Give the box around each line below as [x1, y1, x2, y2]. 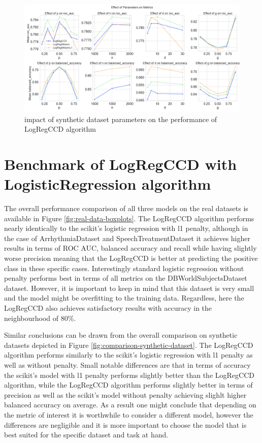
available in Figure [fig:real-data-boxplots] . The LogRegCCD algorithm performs [4, 213, 254, 223]
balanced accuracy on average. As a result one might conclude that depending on [4, 399, 256, 410]
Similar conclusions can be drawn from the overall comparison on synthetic [4, 330, 238, 340]
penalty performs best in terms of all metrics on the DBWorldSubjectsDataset [4, 273, 247, 283]
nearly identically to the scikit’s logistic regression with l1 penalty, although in [4, 223, 248, 233]
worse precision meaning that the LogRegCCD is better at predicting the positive [4, 253, 258, 263]
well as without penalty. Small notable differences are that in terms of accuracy [4, 360, 251, 370]
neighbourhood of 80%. [4, 312, 76, 323]
